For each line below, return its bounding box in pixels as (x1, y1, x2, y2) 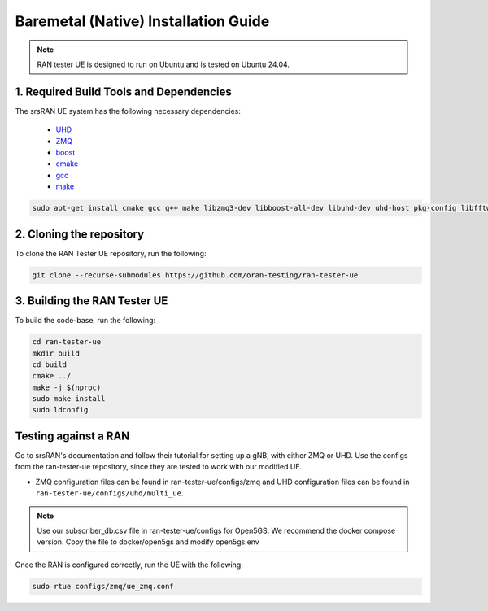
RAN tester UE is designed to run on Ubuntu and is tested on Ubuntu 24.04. (37, 59, 290, 69)
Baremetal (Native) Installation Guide (15, 12, 270, 30)
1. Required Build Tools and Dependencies (15, 85, 232, 98)
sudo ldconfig (32, 405, 89, 415)
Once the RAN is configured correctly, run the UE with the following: (15, 560, 243, 570)
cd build (32, 360, 68, 369)
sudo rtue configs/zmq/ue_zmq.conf (32, 582, 174, 591)
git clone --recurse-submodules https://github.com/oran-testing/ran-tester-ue (32, 270, 359, 280)
